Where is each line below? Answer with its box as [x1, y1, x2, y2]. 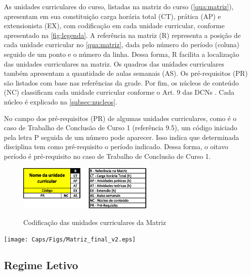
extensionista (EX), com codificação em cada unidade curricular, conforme [4, 20, 225, 31]
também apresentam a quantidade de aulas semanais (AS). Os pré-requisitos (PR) [4, 68, 248, 78]
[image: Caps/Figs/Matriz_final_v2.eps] [4, 236, 136, 243]
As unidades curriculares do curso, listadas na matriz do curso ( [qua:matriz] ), [4, 1, 234, 11]
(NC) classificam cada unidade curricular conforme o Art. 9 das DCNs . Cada [4, 87, 235, 97]
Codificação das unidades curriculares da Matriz [23, 217, 166, 227]
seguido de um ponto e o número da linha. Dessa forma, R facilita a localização [4, 49, 239, 59]
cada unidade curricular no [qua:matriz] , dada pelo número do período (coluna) [4, 39, 240, 50]
